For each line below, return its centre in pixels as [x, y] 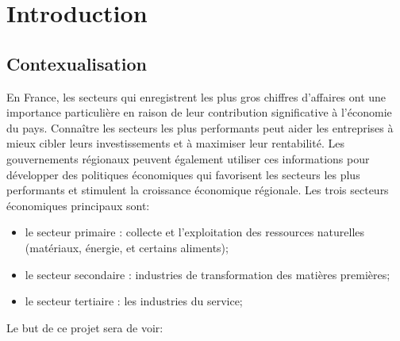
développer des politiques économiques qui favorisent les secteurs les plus [183, 174]
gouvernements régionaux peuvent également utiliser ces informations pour [188, 158]
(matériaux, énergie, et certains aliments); [127, 247]
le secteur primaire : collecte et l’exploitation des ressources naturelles [195, 232]
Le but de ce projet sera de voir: [85, 327]
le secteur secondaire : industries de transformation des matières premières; [208, 274]
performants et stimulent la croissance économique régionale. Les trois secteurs [198, 190]
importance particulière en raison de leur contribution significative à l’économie [199, 112]
